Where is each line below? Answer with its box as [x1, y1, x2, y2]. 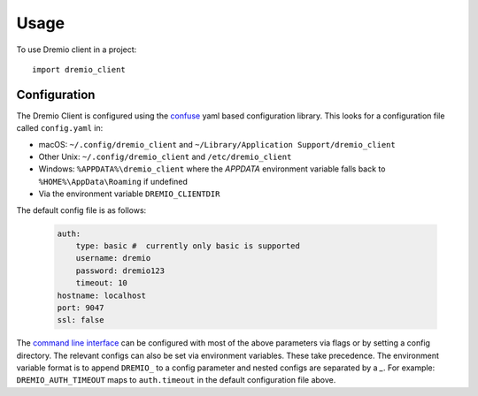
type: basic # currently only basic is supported [75, 240, 300, 251]
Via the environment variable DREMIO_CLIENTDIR [38, 188, 220, 199]
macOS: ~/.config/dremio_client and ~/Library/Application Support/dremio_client [38, 139, 396, 149]
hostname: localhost [57, 290, 146, 301]
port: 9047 [57, 302, 104, 313]
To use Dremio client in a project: [16, 44, 137, 55]
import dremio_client [32, 65, 126, 74]
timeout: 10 [75, 278, 128, 288]
